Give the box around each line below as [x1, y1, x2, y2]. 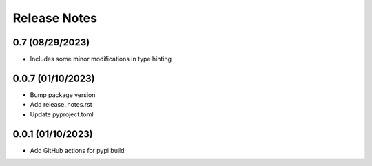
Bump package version [30, 90, 96, 99]
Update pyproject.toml [30, 110, 94, 118]
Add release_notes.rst [30, 101, 92, 109]
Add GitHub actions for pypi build [30, 146, 125, 154]
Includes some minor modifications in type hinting [30, 55, 172, 63]
